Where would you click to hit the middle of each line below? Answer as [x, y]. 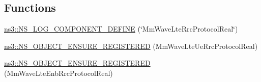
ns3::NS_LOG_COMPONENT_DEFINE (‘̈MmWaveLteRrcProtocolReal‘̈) [121, 29]
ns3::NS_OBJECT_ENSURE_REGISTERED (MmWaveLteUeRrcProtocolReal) [131, 46]
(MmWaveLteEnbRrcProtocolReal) [59, 73]
